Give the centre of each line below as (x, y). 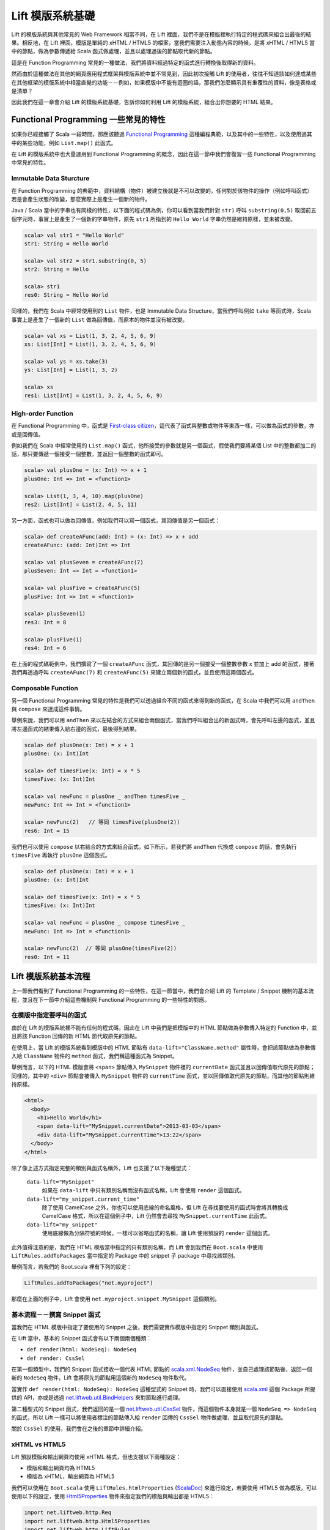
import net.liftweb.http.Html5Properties (87, 1521)
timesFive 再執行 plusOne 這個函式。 (61, 855)
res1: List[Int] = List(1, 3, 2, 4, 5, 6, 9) (94, 396)
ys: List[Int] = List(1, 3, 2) (71, 370)
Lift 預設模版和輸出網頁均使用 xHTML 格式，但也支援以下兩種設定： (96, 1457)
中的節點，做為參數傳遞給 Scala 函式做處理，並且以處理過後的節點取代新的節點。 (114, 51)
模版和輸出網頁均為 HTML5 (61, 1468)
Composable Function (45, 688)
